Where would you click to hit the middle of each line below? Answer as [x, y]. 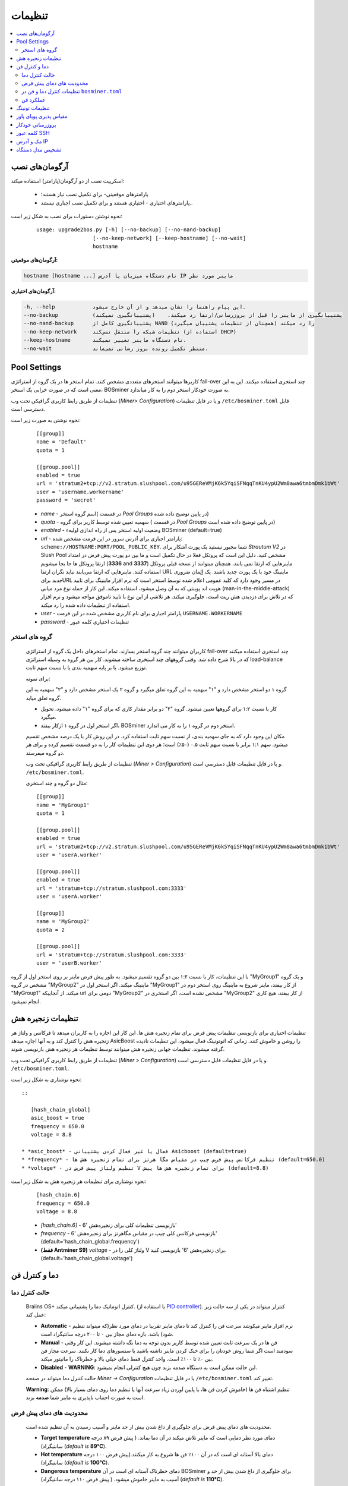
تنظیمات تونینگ [33, 108]
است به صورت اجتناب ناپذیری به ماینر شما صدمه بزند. [85, 1397]
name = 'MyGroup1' [63, 805]
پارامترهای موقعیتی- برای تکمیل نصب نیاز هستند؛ [94, 194]
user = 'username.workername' [80, 492]
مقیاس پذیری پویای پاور [42, 117]
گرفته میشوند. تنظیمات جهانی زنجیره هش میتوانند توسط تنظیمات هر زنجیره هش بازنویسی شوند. [118, 1049]
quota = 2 [50, 930]
